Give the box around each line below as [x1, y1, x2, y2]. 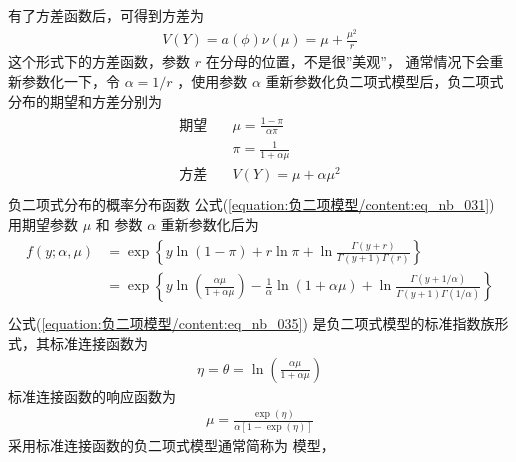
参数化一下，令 [21, 70, 120, 91]
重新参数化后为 [160, 213, 259, 234]
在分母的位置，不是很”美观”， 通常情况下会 [205, 51, 490, 72]
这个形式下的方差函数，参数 [8, 51, 190, 72]
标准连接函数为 [49, 332, 148, 353]
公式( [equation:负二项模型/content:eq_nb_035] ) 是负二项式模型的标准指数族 [8, 313, 495, 334]
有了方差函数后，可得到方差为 [8, 5, 204, 25]
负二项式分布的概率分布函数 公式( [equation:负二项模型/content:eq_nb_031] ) [8, 194, 495, 215]
